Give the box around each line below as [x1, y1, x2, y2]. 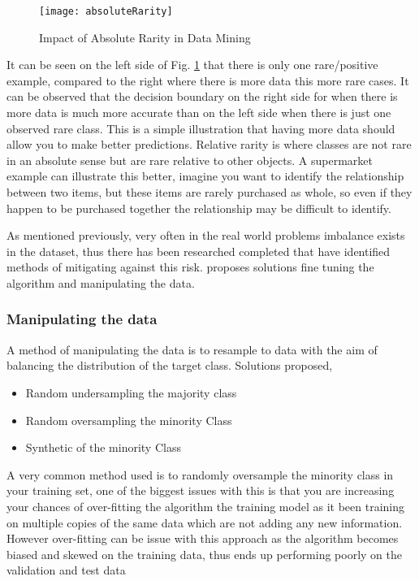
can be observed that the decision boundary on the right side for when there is [6, 88, 398, 105]
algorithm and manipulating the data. [6, 274, 195, 291]
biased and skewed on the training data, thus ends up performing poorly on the [6, 545, 403, 562]
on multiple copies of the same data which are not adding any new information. [6, 514, 403, 531]
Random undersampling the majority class [25, 384, 237, 401]
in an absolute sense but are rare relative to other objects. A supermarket [6, 151, 373, 168]
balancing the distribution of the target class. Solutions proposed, [6, 357, 333, 374]
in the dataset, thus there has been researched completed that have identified [6, 242, 391, 259]
